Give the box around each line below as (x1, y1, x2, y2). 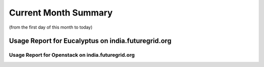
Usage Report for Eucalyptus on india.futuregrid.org (9, 37, 172, 45)
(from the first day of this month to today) (9, 24, 93, 30)
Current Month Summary (9, 7, 113, 18)
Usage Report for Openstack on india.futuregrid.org (9, 51, 135, 58)
